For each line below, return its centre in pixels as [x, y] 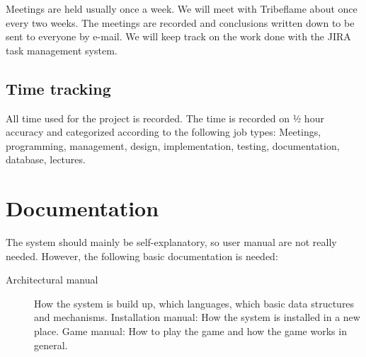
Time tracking [58, 88]
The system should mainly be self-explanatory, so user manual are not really [171, 242]
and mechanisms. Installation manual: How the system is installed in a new [197, 317]
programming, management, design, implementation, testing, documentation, [173, 145]
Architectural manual [52, 280]
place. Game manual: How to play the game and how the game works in [190, 331]
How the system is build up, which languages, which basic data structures [194, 303]
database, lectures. [46, 159]
